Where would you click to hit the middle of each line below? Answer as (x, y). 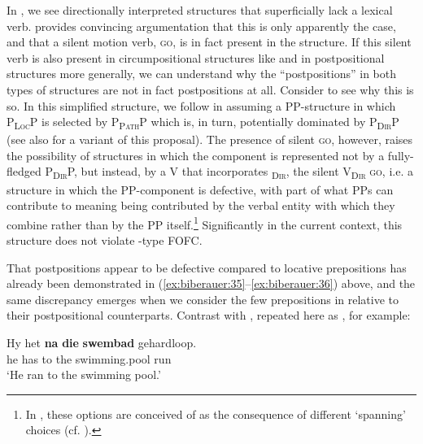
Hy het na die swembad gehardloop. (102, 342)
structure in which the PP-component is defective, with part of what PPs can (200, 189)
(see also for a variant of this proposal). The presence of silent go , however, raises (210, 139)
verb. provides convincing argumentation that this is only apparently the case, (201, 26)
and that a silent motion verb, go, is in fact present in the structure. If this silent (209, 42)
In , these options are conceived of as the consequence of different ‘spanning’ (216, 414)
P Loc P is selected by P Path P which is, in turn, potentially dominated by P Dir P (203, 122)
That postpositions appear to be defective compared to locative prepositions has (207, 267)
